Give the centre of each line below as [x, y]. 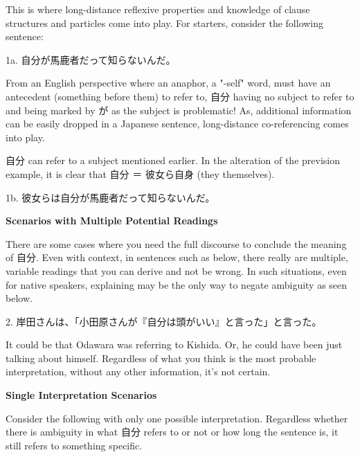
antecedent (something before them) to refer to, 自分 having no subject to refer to [180, 96]
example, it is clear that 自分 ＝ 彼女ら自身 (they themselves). [140, 173]
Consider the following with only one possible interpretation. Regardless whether [177, 418]
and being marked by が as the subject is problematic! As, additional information [179, 110]
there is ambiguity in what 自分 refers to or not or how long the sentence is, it [172, 432]
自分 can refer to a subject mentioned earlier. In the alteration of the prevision [173, 160]
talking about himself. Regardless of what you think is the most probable [161, 358]
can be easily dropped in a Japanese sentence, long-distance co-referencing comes [177, 124]
